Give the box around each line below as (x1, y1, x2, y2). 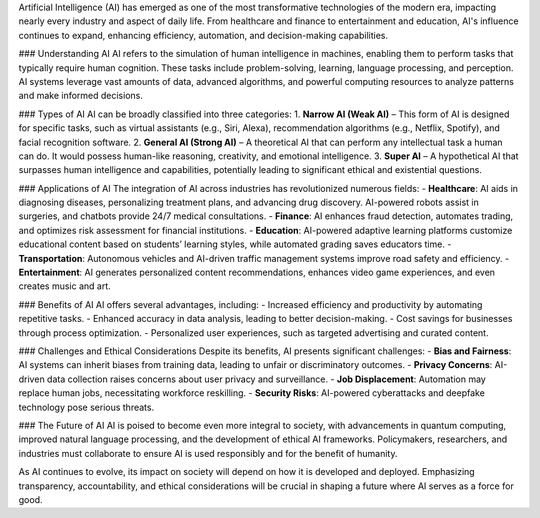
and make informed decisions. (18, 90, 144, 102)
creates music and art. (18, 280, 111, 292)
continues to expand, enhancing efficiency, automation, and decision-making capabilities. (18, 29, 389, 41)
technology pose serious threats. (18, 401, 155, 413)
